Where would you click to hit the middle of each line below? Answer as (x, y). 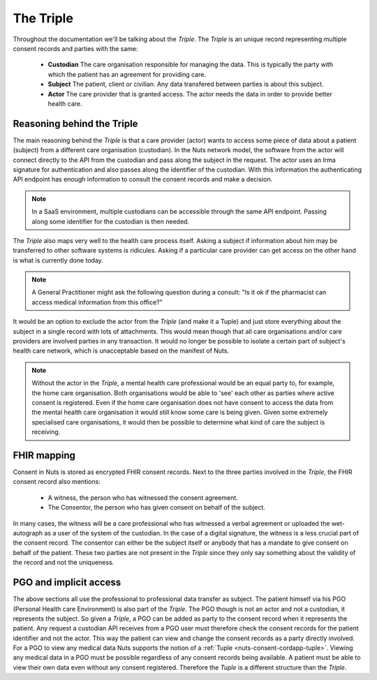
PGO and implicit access (67, 583)
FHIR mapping (44, 455)
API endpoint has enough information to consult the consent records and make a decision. (143, 179)
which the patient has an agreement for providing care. (127, 74)
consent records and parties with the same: (76, 48)
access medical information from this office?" (97, 302)
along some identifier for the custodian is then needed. (111, 221)
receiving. (46, 432)
